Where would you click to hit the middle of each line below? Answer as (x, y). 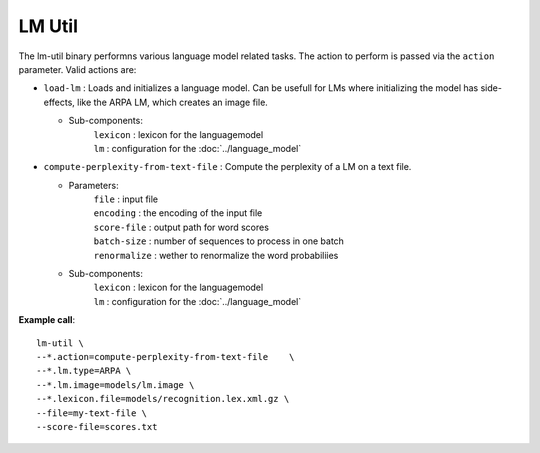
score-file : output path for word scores (181, 227)
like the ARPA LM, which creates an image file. (172, 102)
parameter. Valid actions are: (77, 69)
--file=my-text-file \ (92, 413)
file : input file (126, 199)
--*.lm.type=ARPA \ (84, 371)
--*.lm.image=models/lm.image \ (115, 384)
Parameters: (93, 185)
